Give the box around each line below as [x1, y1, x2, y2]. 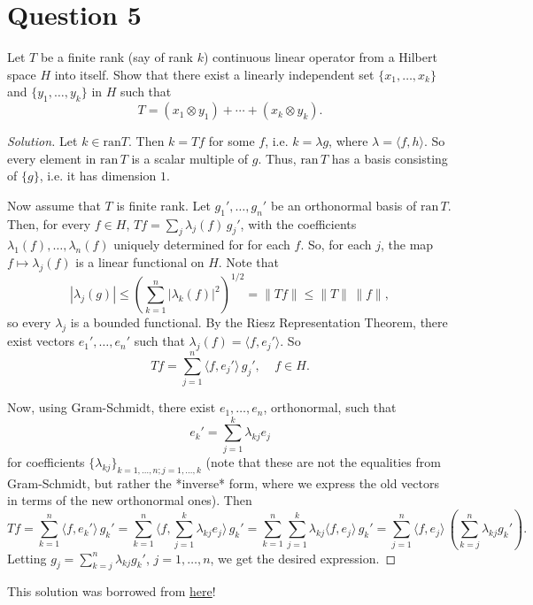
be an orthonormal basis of [270, 195, 417, 214]
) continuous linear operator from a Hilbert [203, 48, 437, 66]
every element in [7, 149, 97, 167]
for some [208, 132, 255, 150]
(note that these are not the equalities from [205, 452, 441, 471]
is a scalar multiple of [131, 149, 249, 167]
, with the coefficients [240, 214, 357, 233]
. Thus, [258, 149, 297, 167]
